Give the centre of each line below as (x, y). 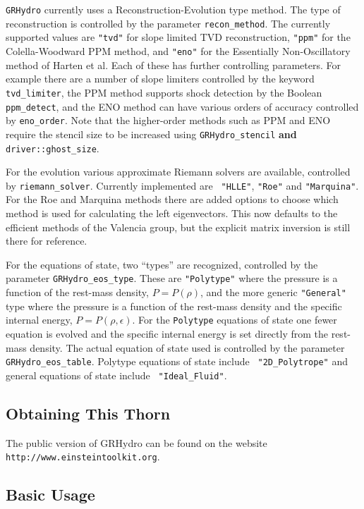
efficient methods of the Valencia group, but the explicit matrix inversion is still (178, 227)
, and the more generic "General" (273, 292)
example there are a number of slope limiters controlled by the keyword (160, 79)
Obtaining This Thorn (88, 413)
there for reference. (47, 241)
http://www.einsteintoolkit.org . (83, 456)
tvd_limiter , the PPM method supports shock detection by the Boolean (164, 92)
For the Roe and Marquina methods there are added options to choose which (172, 199)
